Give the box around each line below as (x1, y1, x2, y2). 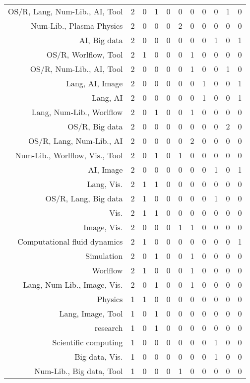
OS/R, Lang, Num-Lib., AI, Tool (8, 5, 123, 17)
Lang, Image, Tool (59, 308, 123, 319)
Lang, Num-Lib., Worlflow (31, 106, 123, 118)
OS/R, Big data (67, 121, 123, 132)
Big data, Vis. (74, 351, 123, 362)
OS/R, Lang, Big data (45, 192, 123, 204)
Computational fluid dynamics (17, 236, 123, 247)
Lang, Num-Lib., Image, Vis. (23, 279, 123, 290)
